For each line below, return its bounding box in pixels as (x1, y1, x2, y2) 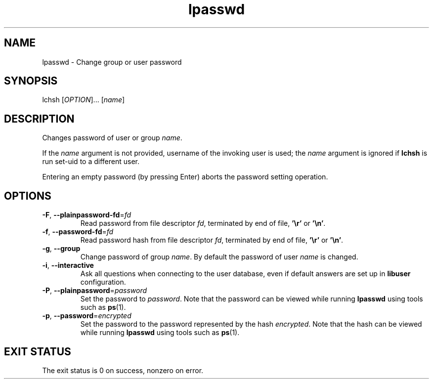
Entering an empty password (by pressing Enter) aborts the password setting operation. (42, 172, 328, 181)
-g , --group (42, 244, 81, 253)
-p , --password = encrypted (42, 311, 131, 320)
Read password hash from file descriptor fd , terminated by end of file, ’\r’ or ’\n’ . (80, 236, 344, 245)
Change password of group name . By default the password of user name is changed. (80, 253, 358, 261)
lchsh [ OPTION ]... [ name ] (42, 95, 125, 104)
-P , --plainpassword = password (42, 286, 147, 295)
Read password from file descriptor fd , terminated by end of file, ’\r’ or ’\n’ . (80, 219, 326, 228)
